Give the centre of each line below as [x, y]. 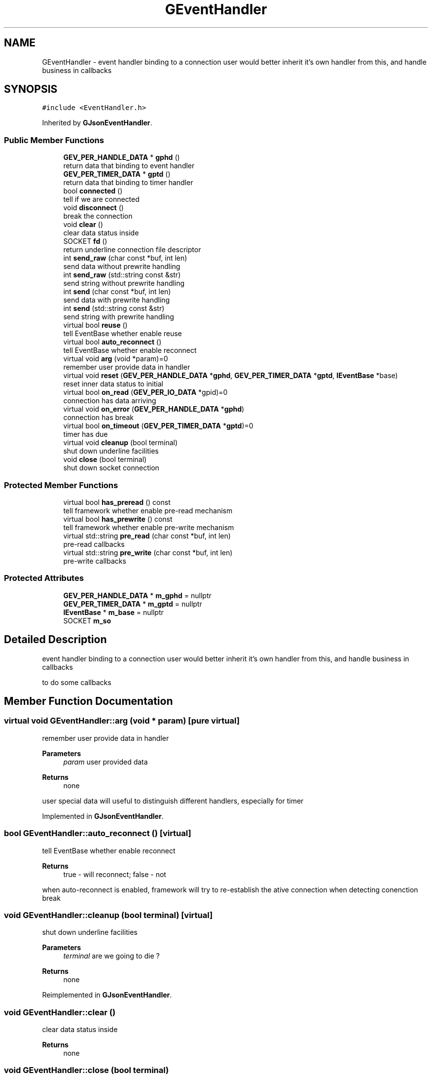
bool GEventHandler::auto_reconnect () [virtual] [98, 833]
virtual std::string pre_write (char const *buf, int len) [148, 552]
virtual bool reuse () [95, 325]
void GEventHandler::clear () [60, 1012]
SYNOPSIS [31, 89]
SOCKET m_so [87, 620]
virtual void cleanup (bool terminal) [121, 443]
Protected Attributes [44, 578]
